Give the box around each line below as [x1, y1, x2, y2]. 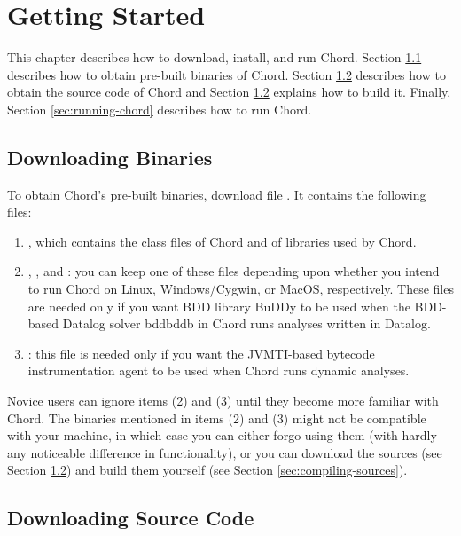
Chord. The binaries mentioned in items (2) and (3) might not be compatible [7, 408, 426, 427]
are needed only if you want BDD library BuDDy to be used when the [27, 296, 410, 315]
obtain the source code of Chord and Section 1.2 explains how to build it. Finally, [7, 83, 451, 101]
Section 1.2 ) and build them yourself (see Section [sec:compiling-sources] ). [7, 461, 408, 479]
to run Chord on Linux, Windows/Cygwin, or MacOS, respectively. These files [27, 280, 454, 298]
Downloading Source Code [7, 504, 254, 532]
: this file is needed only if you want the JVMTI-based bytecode [27, 343, 375, 362]
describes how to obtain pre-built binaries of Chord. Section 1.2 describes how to [7, 65, 446, 83]
